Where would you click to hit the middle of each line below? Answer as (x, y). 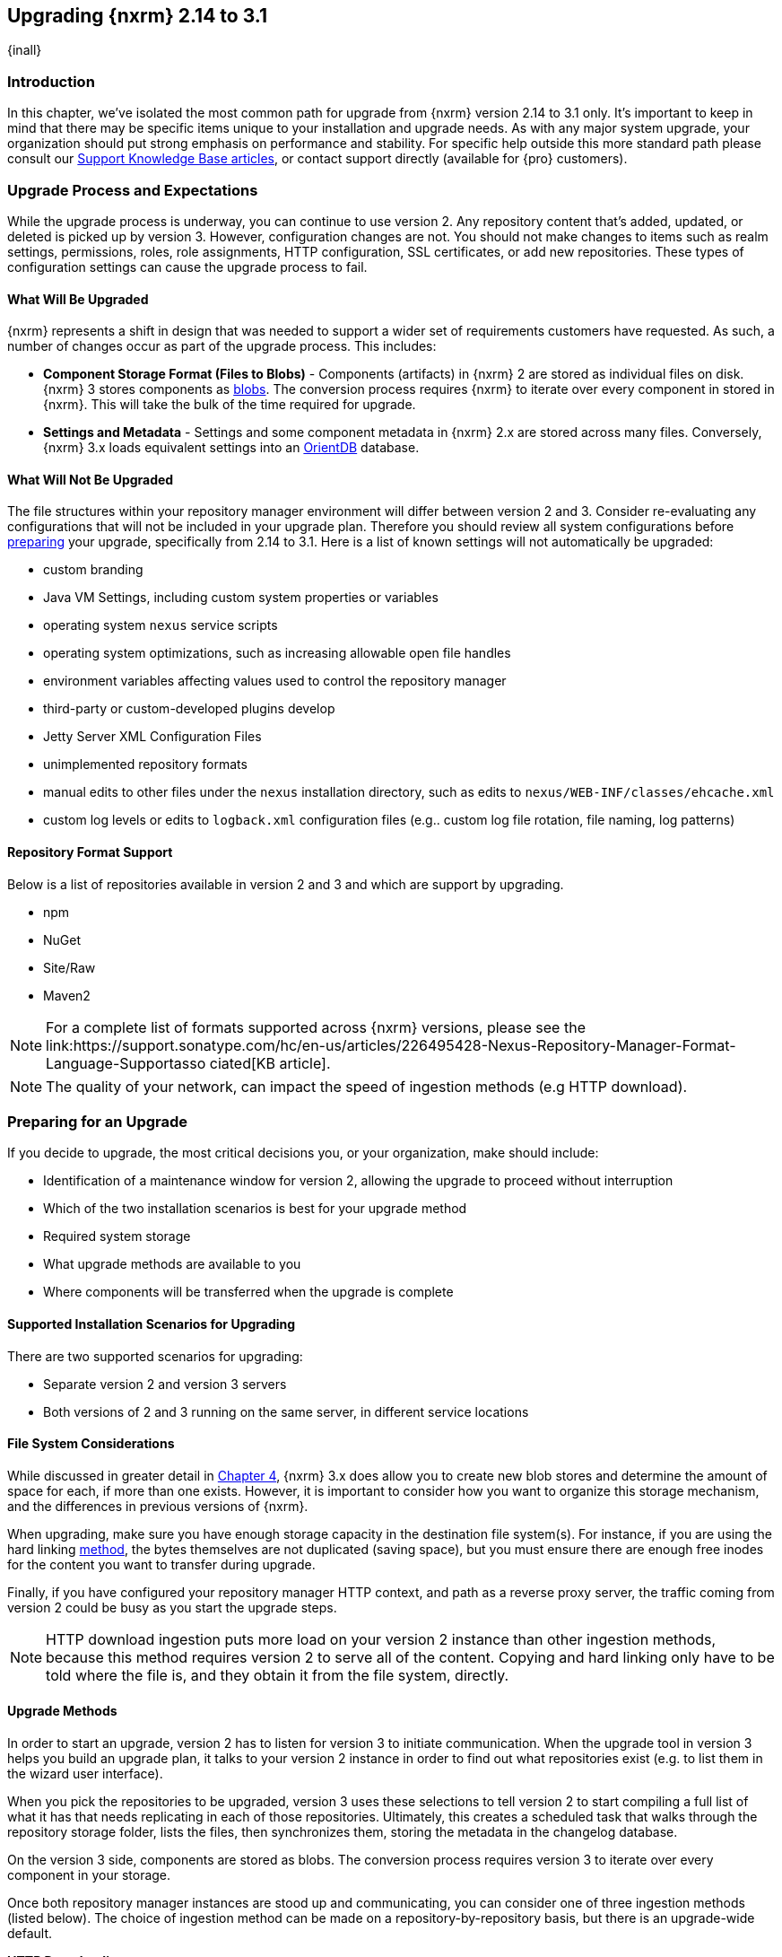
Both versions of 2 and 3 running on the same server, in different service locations (286, 1411)
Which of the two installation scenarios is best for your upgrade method (255, 1209)
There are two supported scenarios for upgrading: (155, 1356)
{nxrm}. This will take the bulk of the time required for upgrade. (230, 405)
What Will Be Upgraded (78, 299)
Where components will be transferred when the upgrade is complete (248, 1292)
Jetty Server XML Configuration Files (152, 737)
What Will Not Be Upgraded (91, 479)
